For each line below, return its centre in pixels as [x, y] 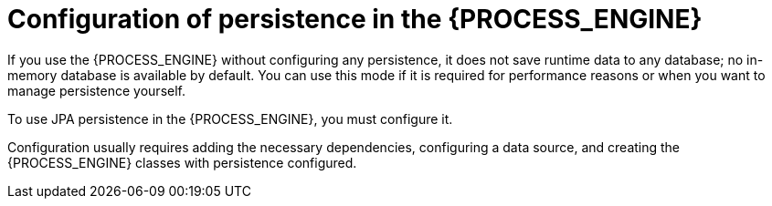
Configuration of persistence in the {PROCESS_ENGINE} [355, 19]
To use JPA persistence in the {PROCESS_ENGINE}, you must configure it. [230, 118]
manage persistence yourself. [96, 90]
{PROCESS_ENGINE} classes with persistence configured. [182, 162]
